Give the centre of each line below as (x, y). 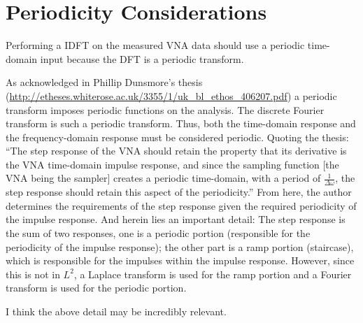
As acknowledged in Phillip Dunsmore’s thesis (104, 82)
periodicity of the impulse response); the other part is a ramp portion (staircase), (180, 246)
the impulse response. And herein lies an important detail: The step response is (176, 219)
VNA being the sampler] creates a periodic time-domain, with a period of (163, 178)
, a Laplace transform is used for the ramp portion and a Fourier (213, 274)
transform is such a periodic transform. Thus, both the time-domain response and (181, 123)
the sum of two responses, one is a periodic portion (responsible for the (158, 233)
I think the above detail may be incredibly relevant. (116, 311)
